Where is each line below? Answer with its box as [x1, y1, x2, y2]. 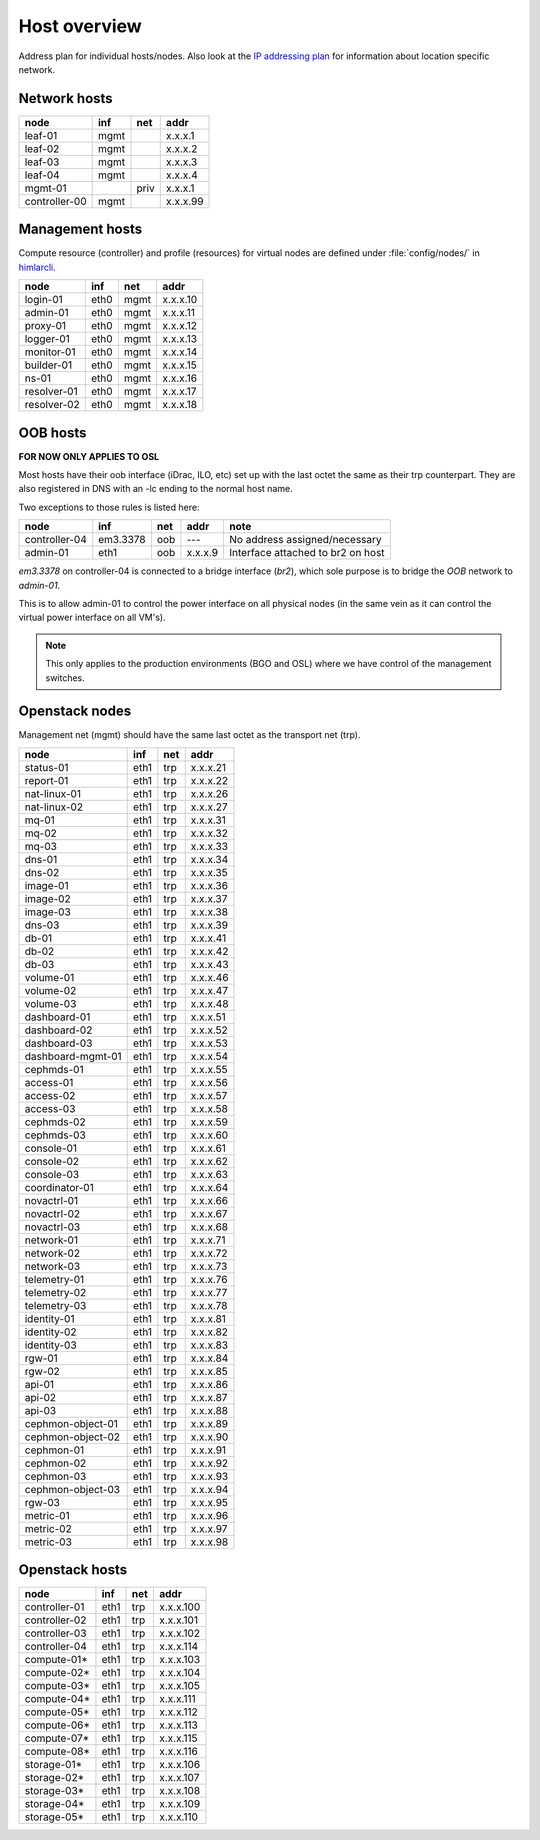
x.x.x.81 [190, 1311, 227, 1325]
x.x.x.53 [190, 1036, 229, 1050]
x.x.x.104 [158, 1666, 201, 1680]
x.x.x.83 [190, 1338, 229, 1352]
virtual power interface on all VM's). [18, 611, 166, 624]
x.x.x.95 [190, 1495, 229, 1509]
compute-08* [24, 1745, 90, 1759]
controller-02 [24, 1613, 87, 1627]
